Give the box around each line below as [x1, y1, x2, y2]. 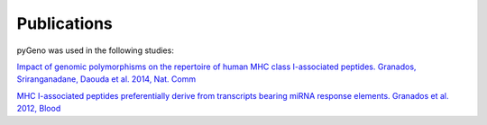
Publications [16, 13, 113, 33]
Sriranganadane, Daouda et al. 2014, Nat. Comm [16, 74, 197, 85]
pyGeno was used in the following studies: [16, 45, 175, 56]
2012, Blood [16, 103, 61, 114]
